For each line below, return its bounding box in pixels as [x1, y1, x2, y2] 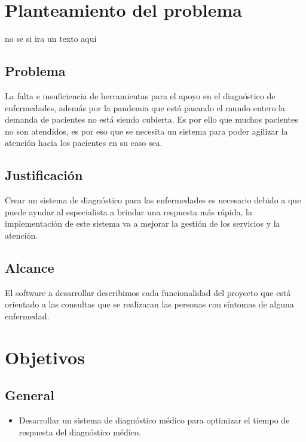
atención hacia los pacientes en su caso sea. [5, 136, 163, 149]
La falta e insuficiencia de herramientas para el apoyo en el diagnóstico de [5, 89, 276, 102]
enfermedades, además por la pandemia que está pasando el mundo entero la [5, 101, 286, 114]
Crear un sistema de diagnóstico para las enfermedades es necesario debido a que [5, 194, 301, 206]
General [5, 386, 54, 404]
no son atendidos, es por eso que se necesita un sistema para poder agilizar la [5, 124, 288, 137]
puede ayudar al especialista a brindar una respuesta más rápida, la [5, 205, 252, 218]
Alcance [5, 258, 54, 276]
